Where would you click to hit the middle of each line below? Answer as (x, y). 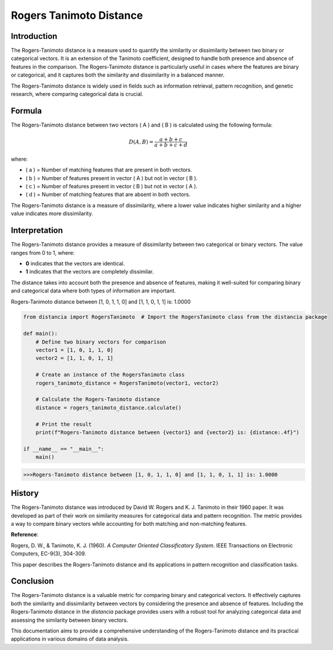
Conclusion (32, 581)
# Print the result (64, 424)
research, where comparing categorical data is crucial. (77, 94)
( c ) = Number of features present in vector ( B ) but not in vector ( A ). (111, 186)
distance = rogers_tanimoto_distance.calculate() (109, 408)
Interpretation (37, 230)
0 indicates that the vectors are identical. (75, 263)
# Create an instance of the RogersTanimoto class (110, 375)
